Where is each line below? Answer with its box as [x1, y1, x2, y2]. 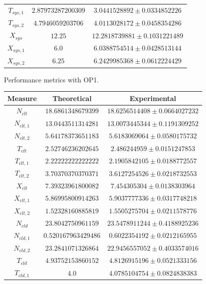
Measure [7, 93, 37, 103]
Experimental [129, 93, 177, 103]
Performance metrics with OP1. [4, 74, 99, 84]
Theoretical [52, 93, 92, 103]
